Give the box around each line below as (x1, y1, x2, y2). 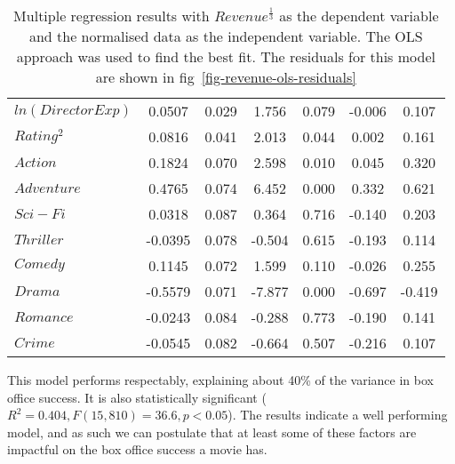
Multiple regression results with (13, 5, 210, 26)
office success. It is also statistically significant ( (7, 388, 267, 406)
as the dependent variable (279, 5, 439, 26)
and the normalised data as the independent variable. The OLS (28, 26, 423, 46)
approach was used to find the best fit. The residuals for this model (16, 46, 435, 67)
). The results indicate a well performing (227, 405, 448, 424)
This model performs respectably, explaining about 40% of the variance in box (7, 371, 434, 388)
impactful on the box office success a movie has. (7, 440, 267, 459)
